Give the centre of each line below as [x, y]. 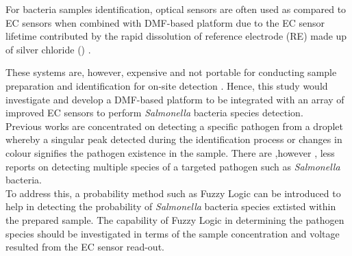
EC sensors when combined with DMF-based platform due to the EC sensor [165, 22]
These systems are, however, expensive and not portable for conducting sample [171, 72]
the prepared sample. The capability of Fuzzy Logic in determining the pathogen [175, 219]
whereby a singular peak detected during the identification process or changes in [174, 139]
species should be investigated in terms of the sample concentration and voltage [173, 233]
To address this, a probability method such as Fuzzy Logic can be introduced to [173, 193]
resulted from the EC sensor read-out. [85, 247]
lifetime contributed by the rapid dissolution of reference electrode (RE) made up [176, 36]
